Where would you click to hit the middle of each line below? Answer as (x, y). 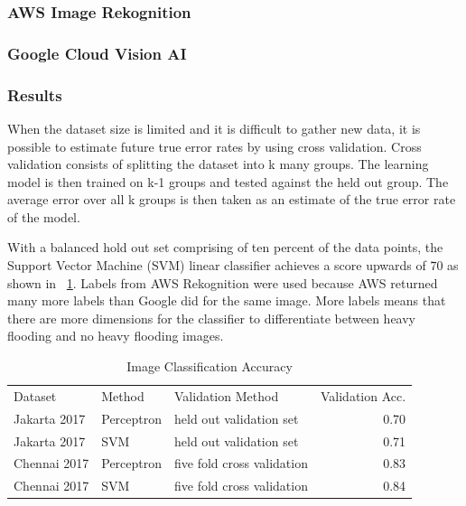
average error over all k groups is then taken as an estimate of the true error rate (232, 199)
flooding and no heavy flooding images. (116, 336)
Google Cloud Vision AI (97, 53)
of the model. (44, 216)
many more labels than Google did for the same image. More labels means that (227, 300)
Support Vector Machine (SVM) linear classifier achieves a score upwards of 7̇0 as (233, 265)
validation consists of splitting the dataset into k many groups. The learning (218, 164)
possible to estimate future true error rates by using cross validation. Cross (214, 146)
